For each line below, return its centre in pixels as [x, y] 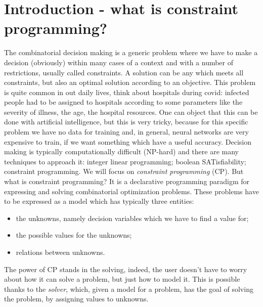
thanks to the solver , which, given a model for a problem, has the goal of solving [129, 289]
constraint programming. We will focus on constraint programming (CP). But [124, 171]
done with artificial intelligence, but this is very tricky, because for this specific [126, 122]
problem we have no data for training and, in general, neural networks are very [126, 132]
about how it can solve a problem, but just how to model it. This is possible [122, 279]
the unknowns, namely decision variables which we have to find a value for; [132, 218]
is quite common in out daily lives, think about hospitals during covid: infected [127, 92]
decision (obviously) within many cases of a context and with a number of [119, 62]
